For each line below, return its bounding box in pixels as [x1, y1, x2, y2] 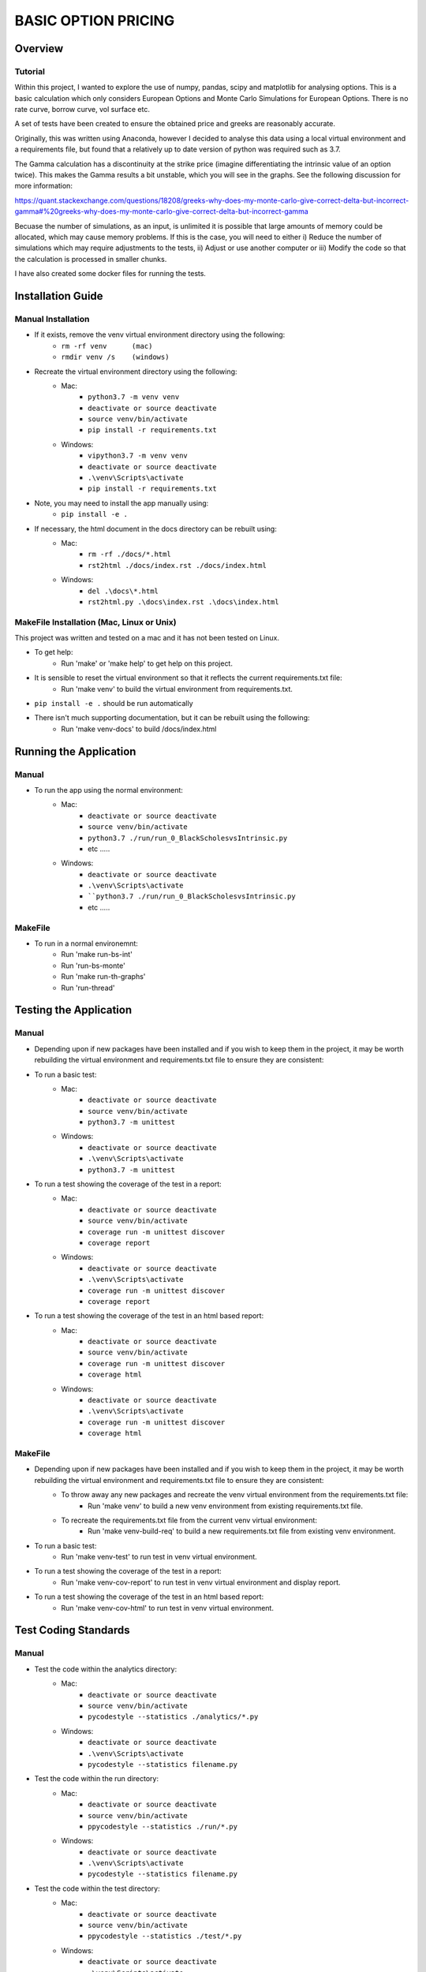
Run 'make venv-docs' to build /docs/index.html [61, 724, 217, 734]
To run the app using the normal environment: [34, 785, 183, 794]
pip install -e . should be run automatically [34, 699, 193, 708]
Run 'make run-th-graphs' [61, 972, 146, 981]
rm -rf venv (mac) [61, 342, 153, 350]
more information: [14, 181, 73, 191]
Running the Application [14, 745, 136, 758]
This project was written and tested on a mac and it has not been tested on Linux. [14, 633, 280, 643]
